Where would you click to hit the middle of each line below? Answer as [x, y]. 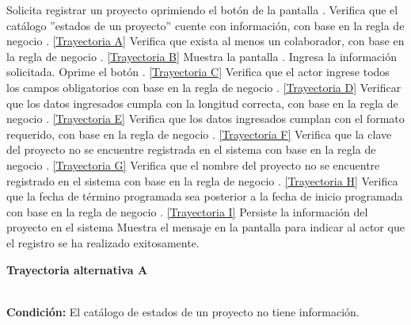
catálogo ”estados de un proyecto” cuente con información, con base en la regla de [205, 25]
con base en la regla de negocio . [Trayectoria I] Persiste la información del [187, 211]
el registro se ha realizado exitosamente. [103, 242]
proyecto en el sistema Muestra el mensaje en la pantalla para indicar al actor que [205, 227]
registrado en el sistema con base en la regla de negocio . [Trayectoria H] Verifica [202, 180]
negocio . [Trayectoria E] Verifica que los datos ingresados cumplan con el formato [205, 119]
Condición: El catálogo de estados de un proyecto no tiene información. [183, 311]
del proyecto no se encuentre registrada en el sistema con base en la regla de [191, 149]
